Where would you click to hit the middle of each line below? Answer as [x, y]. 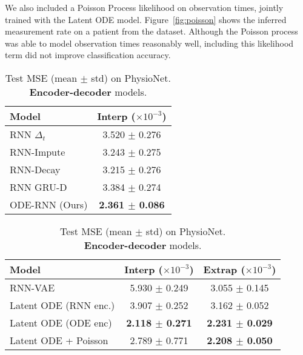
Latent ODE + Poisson [59, 340]
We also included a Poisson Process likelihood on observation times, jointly [144, 7]
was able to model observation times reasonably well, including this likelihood [149, 43]
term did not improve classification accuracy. [88, 55]
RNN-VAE [32, 287]
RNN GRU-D [38, 187]
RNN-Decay [35, 169]
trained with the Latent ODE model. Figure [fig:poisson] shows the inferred [146, 19]
